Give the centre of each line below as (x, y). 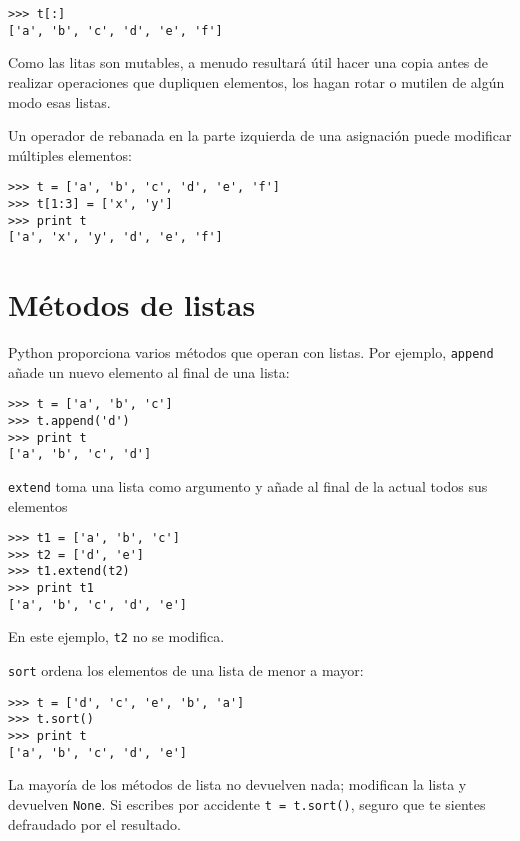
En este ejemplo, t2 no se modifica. (116, 636)
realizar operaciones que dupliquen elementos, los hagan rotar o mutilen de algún (256, 81)
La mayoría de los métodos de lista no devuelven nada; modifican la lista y (237, 784)
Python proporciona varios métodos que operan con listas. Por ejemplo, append (251, 352)
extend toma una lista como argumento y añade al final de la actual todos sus (248, 485)
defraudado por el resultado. (94, 823)
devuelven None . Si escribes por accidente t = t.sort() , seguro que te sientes (247, 803)
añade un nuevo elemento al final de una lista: (149, 371)
